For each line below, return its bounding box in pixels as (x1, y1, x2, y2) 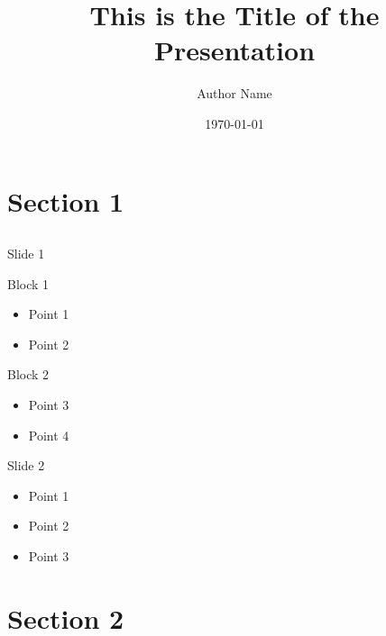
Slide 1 (7, 244, 45, 263)
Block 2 (7, 365, 50, 384)
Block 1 (7, 274, 50, 293)
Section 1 (7, 182, 124, 219)
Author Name (197, 84, 272, 103)
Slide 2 (7, 456, 45, 475)
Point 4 (28, 425, 69, 444)
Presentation (153, 32, 316, 68)
